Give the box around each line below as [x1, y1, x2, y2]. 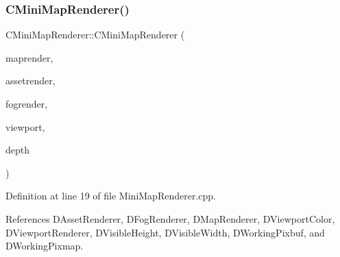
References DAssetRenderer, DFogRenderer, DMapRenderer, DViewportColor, [5, 211, 335, 225]
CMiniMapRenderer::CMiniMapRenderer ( [5, 27, 185, 42]
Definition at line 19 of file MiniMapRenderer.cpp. [5, 188, 216, 203]
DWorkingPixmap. [5, 238, 84, 253]
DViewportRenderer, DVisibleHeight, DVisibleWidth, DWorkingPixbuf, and [5, 225, 325, 239]
